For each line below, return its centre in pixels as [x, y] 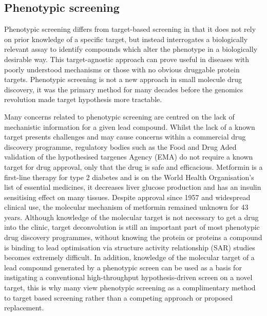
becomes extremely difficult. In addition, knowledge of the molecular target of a [129, 257]
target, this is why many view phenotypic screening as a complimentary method [130, 288]
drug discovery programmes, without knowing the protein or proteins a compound [133, 237]
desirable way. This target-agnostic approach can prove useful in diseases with [127, 59]
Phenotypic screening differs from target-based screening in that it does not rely [130, 29]
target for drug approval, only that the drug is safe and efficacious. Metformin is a [133, 166]
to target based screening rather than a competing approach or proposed [119, 297]
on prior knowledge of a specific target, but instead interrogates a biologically [126, 39]
